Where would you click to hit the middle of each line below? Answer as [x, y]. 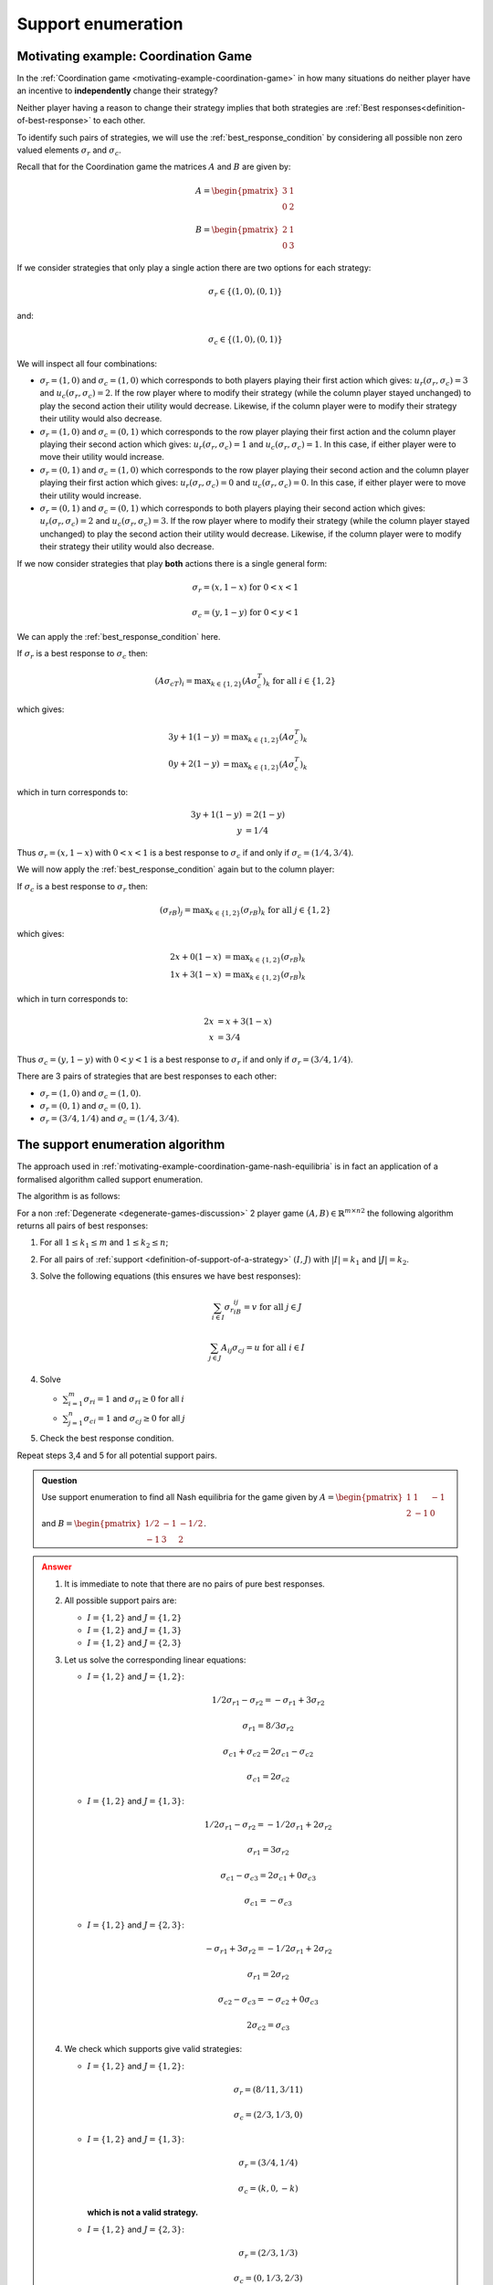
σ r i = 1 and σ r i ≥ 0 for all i [134, 1400]
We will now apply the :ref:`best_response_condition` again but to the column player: [176, 869]
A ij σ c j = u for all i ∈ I [263, 1348]
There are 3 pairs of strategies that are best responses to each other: [147, 1076]
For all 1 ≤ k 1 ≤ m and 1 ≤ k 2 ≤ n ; [104, 1243]
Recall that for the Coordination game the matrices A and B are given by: [154, 167]
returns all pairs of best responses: [83, 1226]
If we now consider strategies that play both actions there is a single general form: [172, 563]
